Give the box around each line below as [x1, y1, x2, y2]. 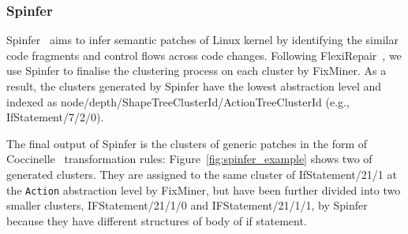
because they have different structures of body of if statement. [6, 212, 307, 228]
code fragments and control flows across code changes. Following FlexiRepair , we [6, 46, 402, 63]
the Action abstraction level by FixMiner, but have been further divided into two [6, 181, 401, 198]
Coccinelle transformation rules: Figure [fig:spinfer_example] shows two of [6, 150, 372, 167]
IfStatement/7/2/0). [6, 109, 104, 125]
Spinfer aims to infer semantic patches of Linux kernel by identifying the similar [6, 32, 399, 48]
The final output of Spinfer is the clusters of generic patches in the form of [6, 135, 368, 151]
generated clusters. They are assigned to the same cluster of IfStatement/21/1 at [6, 165, 397, 182]
